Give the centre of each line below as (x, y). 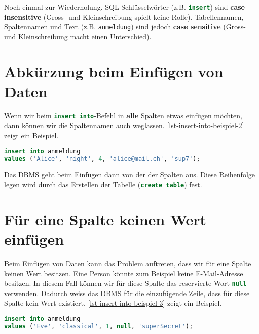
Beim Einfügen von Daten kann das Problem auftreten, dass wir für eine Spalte (128, 263)
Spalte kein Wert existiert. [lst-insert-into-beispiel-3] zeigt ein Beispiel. (113, 303)
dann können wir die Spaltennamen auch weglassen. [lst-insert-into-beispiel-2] (124, 125)
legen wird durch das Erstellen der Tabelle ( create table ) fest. (103, 184)
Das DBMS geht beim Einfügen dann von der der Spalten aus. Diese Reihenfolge (130, 174)
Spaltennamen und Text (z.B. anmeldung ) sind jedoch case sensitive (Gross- (125, 27)
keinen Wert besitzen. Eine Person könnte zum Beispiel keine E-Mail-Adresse (124, 273)
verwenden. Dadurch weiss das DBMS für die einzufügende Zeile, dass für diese (127, 293)
